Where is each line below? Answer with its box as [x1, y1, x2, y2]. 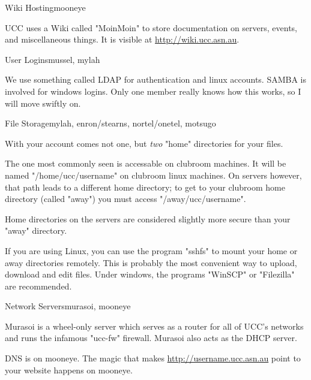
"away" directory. [5, 224, 67, 237]
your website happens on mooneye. [5, 363, 133, 376]
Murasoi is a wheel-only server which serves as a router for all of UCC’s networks [5, 319, 304, 332]
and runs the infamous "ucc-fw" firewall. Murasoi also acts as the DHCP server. [5, 331, 297, 344]
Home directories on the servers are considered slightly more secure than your [5, 212, 291, 225]
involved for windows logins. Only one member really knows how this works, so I [5, 85, 301, 97]
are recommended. [5, 279, 72, 292]
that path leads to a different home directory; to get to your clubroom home [5, 180, 285, 193]
